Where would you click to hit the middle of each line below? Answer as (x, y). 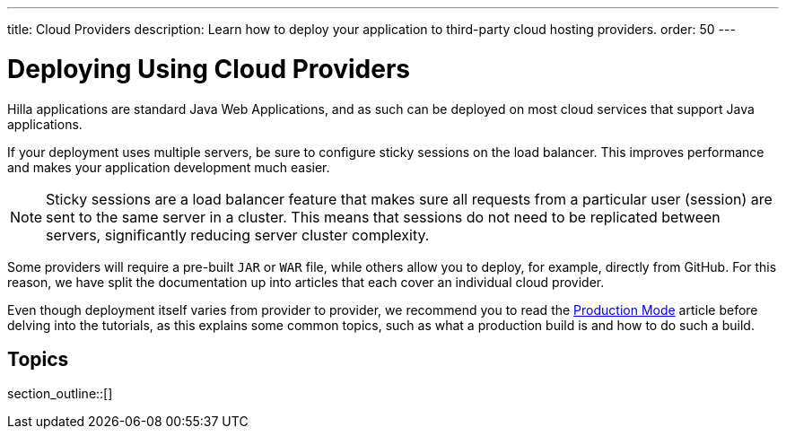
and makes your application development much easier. (169, 167)
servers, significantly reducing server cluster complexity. (238, 235)
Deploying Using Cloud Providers (209, 69)
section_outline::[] (60, 394)
